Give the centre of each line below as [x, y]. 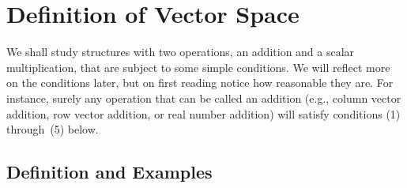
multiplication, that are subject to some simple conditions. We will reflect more [198, 67]
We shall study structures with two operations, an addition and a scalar [181, 52]
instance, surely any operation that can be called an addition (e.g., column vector [204, 98]
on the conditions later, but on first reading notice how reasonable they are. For [200, 83]
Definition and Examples [109, 172]
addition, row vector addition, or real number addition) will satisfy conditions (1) [203, 113]
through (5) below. [53, 129]
